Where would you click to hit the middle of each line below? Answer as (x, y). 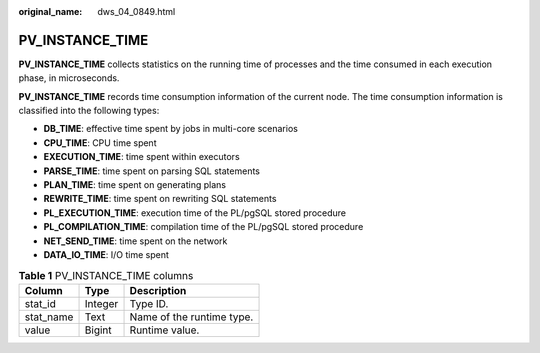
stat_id (40, 303)
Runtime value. (164, 330)
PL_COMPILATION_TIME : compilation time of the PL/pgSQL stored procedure (203, 227)
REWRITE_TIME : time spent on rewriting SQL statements (160, 199)
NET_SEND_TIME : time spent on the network (135, 241)
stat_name (49, 317)
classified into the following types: (89, 111)
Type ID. (149, 303)
